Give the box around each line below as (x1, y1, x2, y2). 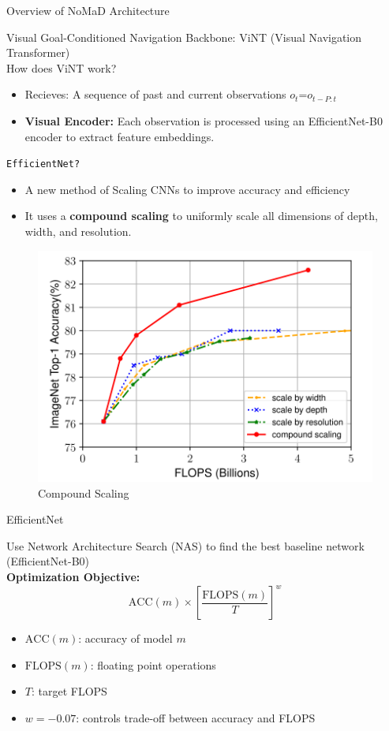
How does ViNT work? (6, 59, 117, 76)
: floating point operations (90, 656, 216, 673)
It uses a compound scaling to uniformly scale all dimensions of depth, (24, 207, 378, 224)
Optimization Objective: (6, 569, 140, 585)
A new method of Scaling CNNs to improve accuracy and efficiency (24, 181, 350, 197)
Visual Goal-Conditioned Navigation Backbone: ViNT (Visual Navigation (6, 28, 362, 45)
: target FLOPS (31, 683, 107, 699)
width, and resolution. (24, 223, 132, 239)
